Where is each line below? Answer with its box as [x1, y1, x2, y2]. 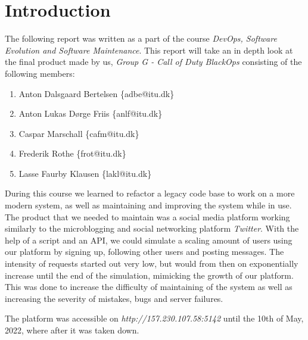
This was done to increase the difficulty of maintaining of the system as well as [5, 280, 293, 293]
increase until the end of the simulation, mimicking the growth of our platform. [5, 269, 294, 281]
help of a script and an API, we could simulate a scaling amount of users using [5, 233, 293, 246]
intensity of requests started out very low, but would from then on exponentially [5, 257, 298, 270]
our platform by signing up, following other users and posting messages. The [5, 245, 284, 258]
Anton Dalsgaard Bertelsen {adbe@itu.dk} [18, 87, 175, 99]
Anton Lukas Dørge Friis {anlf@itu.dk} [18, 107, 163, 120]
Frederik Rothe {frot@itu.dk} [18, 147, 126, 160]
